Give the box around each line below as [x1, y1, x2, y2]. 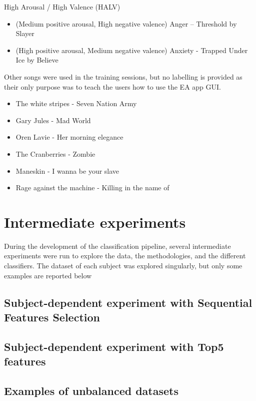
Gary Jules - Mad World [15, 115, 91, 125]
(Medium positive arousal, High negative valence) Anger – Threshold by [15, 18, 237, 29]
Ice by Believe [15, 55, 58, 65]
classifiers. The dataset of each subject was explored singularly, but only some [4, 260, 242, 271]
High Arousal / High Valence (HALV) [4, 2, 120, 12]
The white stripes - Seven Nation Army [15, 98, 137, 109]
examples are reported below [4, 270, 92, 280]
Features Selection [4, 309, 100, 324]
